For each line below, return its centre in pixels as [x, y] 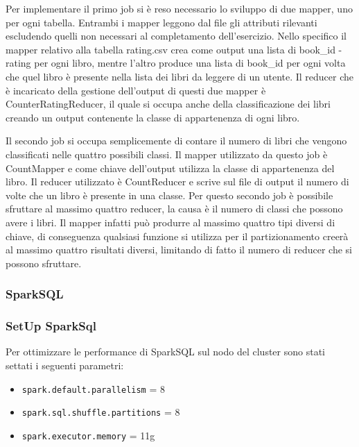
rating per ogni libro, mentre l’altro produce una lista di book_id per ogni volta [176, 63]
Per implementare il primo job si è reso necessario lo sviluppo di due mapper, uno [179, 8]
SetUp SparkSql [51, 326]
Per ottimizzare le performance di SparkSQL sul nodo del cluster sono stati [165, 352]
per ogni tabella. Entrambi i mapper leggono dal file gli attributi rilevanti [161, 22]
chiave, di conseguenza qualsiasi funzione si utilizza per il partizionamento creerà [177, 236]
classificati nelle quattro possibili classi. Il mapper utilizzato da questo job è [167, 154]
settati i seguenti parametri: [65, 365]
